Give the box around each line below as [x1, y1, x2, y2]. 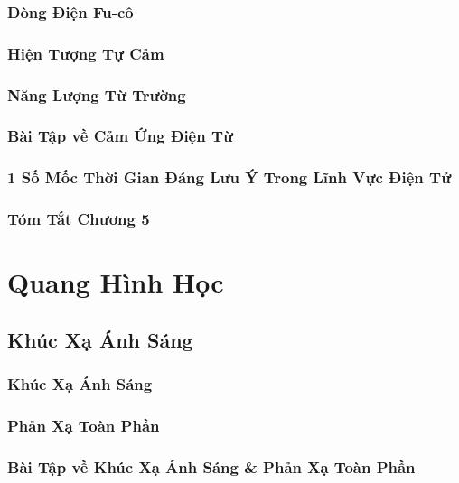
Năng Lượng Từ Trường [7, 83, 186, 106]
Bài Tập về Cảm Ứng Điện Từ [7, 125, 234, 147]
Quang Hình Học [7, 264, 224, 301]
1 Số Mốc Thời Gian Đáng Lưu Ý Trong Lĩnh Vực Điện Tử [7, 166, 452, 189]
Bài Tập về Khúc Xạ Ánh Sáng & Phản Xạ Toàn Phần [7, 455, 416, 478]
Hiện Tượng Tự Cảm [7, 42, 164, 64]
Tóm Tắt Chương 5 [7, 208, 150, 230]
